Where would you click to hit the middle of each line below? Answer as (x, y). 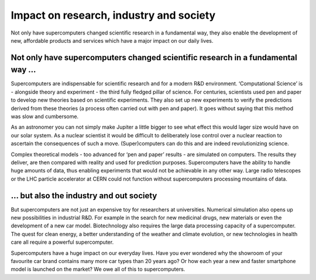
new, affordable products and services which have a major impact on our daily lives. (112, 40)
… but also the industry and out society (84, 196)
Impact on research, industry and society (113, 15)
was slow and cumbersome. (45, 116)
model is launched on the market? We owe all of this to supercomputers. (98, 269)
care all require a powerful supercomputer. (62, 242)
